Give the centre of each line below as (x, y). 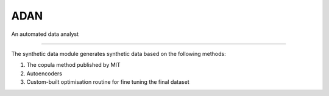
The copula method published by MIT (74, 65)
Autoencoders (44, 74)
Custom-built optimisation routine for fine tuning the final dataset (108, 82)
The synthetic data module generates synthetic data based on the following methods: (119, 53)
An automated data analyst (45, 34)
